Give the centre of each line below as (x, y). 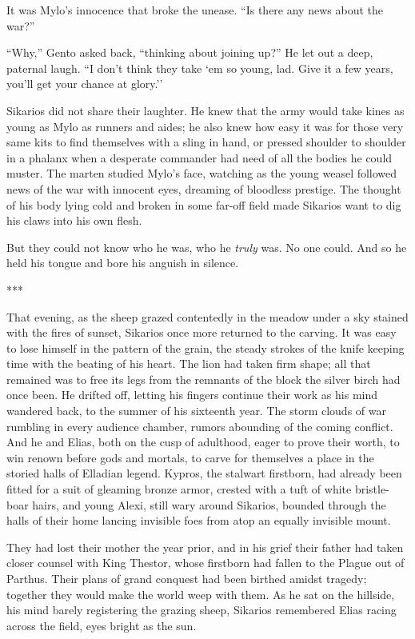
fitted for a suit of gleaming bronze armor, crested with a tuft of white (179, 489)
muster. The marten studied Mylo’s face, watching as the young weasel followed (202, 173)
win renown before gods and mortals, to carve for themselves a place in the (190, 457)
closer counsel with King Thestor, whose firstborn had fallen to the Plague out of (206, 563)
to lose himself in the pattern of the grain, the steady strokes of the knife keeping (206, 347)
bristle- (372, 489)
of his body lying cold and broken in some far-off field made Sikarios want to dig (204, 204)
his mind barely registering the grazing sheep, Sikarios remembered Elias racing (202, 610)
